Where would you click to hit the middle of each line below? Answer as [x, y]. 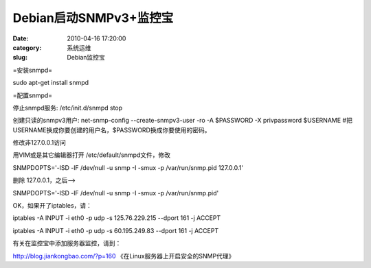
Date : [21, 38]
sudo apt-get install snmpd [51, 83]
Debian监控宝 [86, 58]
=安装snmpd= [33, 70]
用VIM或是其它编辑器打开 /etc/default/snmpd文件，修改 [92, 155]
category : [27, 47]
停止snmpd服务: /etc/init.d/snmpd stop [68, 108]
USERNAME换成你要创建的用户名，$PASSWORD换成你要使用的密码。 [112, 130]
